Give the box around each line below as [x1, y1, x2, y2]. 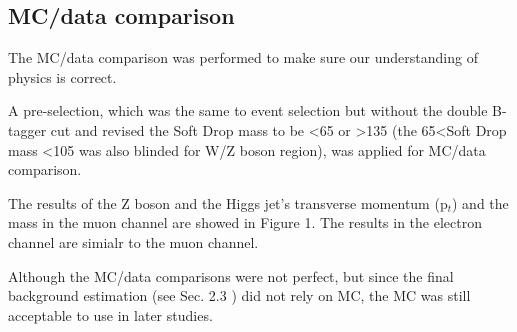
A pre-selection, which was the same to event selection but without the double [8, 100, 488, 121]
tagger [8, 119, 47, 140]
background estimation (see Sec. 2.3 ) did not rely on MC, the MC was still [8, 285, 471, 306]
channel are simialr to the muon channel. [8, 231, 259, 252]
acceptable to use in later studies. [8, 304, 213, 325]
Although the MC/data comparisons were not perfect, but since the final [8, 265, 454, 286]
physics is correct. [8, 66, 117, 87]
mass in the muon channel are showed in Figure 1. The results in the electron [8, 212, 482, 233]
